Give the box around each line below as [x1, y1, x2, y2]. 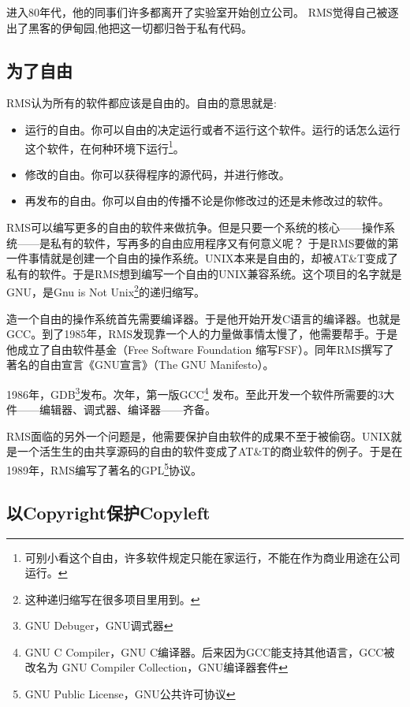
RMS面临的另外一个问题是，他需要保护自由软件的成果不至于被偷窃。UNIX [6, 427, 391, 444]
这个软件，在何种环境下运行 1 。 [24, 137, 184, 156]
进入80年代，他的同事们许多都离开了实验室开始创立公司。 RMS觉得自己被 [6, 4, 388, 20]
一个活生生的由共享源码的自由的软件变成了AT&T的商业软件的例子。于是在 [17, 443, 403, 460]
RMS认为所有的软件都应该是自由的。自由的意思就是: [6, 95, 277, 111]
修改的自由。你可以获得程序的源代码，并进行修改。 [24, 166, 290, 182]
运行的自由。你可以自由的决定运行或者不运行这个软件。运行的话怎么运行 [24, 121, 401, 137]
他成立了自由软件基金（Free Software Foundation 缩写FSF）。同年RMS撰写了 [6, 340, 394, 357]
